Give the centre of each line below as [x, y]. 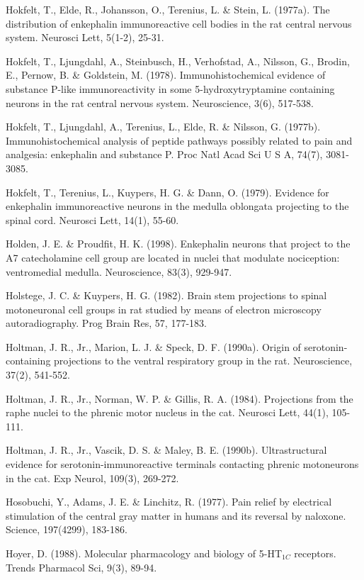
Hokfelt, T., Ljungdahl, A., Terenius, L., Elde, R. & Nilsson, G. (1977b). [163, 127]
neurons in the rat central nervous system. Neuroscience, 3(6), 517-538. [160, 102]
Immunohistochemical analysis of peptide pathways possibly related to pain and [179, 140]
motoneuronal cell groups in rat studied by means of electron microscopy [164, 309]
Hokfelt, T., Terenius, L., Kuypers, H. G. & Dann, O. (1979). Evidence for [167, 192]
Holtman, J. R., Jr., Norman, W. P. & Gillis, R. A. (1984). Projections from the [180, 398]
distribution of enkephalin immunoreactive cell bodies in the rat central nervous [179, 23]
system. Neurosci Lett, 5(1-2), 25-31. [85, 37]
